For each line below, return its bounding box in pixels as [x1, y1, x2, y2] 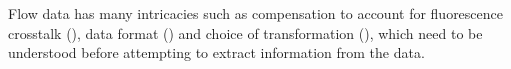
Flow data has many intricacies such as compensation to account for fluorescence [8, 3, 503, 23]
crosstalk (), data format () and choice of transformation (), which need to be [8, 22, 483, 43]
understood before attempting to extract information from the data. [8, 42, 425, 63]
